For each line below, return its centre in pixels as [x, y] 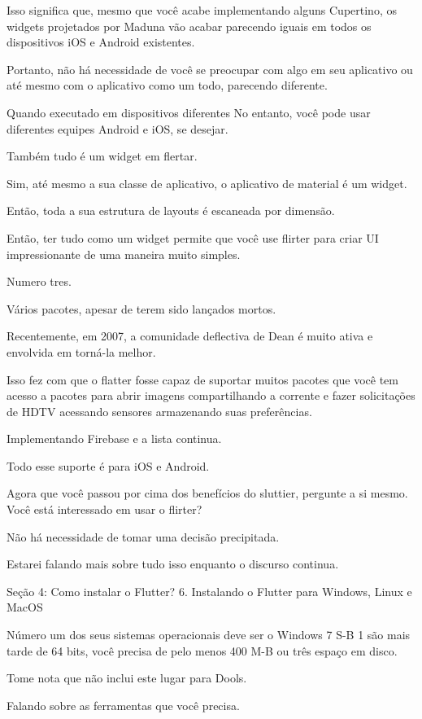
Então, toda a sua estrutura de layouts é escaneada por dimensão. [171, 210]
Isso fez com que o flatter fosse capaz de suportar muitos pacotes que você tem [202, 379]
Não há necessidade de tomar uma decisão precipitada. [143, 536]
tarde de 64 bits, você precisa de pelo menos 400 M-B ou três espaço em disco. [202, 650]
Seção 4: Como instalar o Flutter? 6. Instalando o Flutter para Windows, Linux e [209, 591]
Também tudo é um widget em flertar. [102, 156]
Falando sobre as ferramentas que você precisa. [123, 705]
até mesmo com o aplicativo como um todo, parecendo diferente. [167, 85]
